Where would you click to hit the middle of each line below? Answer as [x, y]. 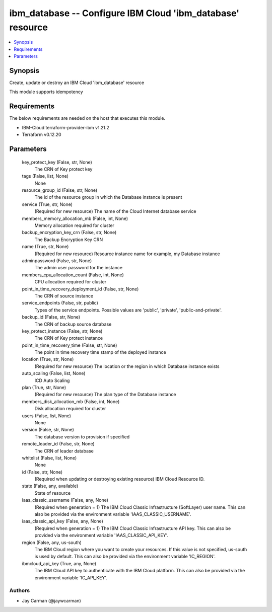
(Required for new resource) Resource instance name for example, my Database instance [127, 254]
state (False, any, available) [50, 486]
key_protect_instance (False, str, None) [62, 331]
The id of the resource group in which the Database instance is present [108, 197]
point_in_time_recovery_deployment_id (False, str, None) [80, 289]
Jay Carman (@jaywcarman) [52, 600]
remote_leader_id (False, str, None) [58, 444]
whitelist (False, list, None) [49, 457]
